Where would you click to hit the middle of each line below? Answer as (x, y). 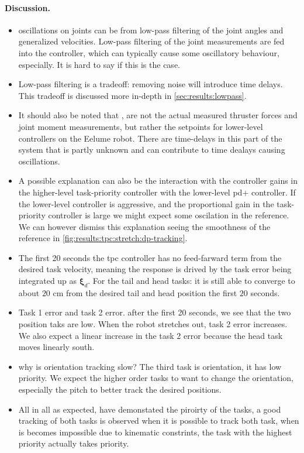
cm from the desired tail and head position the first (145, 292)
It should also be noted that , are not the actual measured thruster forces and (158, 115)
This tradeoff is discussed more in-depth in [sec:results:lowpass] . (132, 95)
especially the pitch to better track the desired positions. (120, 389)
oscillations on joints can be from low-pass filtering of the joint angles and (151, 30)
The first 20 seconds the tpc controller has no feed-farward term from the (150, 257)
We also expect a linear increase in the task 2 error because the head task (151, 335)
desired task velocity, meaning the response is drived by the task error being (155, 269)
